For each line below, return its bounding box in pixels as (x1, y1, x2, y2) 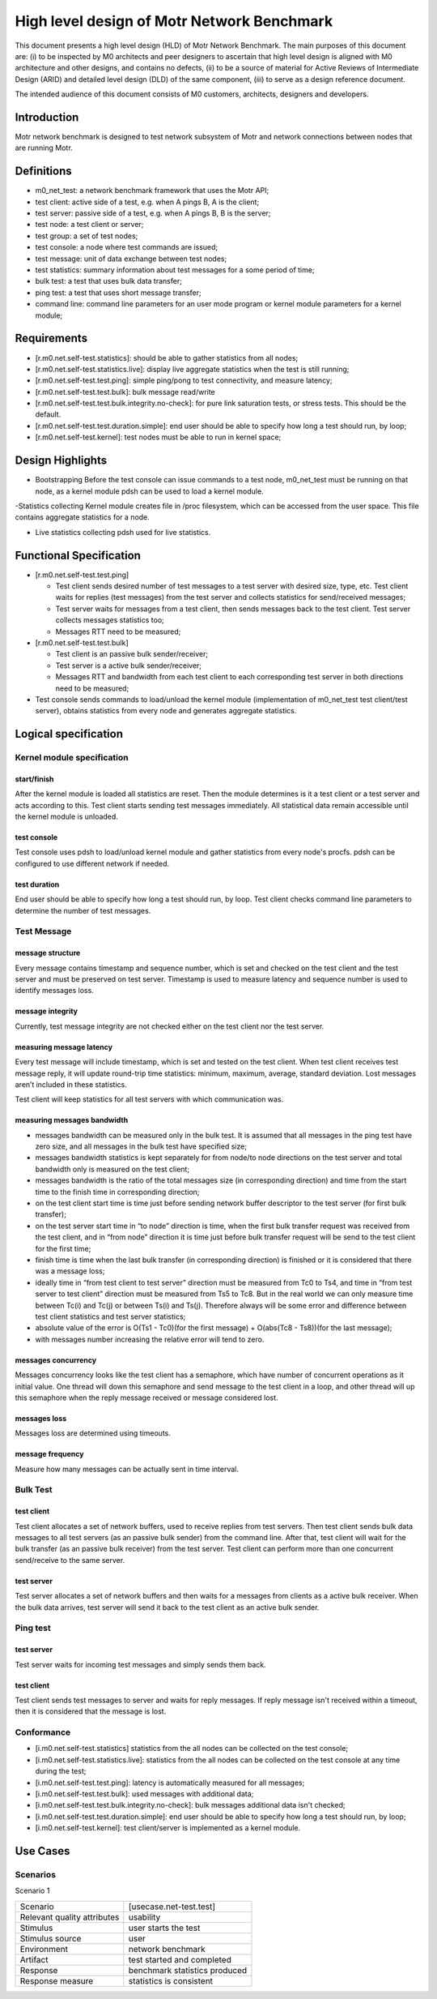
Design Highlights (15, 454, 108, 468)
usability (128, 1911, 161, 1923)
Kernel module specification (15, 752, 129, 764)
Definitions (15, 165, 72, 178)
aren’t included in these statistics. (15, 1079, 127, 1089)
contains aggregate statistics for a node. (15, 512, 150, 522)
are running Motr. (15, 143, 73, 153)
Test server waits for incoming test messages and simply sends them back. (15, 1659, 266, 1669)
